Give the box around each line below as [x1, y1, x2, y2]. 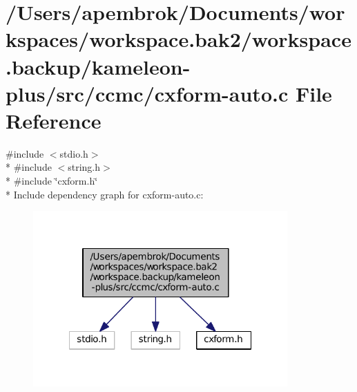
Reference [6, 106, 102, 134]
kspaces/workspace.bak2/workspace [6, 25, 351, 53]
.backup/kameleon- [6, 52, 191, 80]
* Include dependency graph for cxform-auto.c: [6, 187, 204, 201]
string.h [68, 160, 101, 174]
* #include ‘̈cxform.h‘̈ [6, 174, 98, 188]
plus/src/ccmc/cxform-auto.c [6, 79, 289, 107]
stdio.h [59, 146, 88, 160]
